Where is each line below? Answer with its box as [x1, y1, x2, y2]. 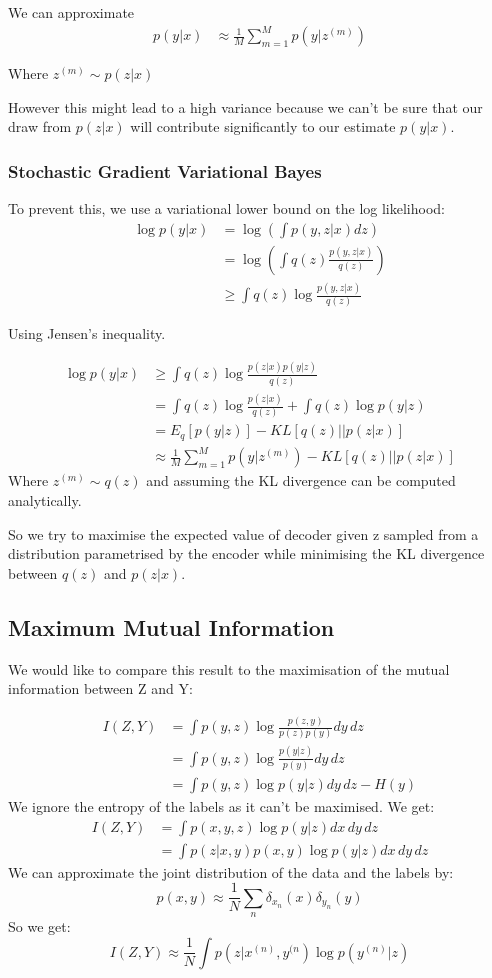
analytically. [8, 489, 82, 510]
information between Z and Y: [8, 678, 193, 699]
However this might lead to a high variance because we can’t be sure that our [8, 96, 483, 117]
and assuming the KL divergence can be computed [146, 470, 456, 491]
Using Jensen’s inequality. [8, 323, 166, 344]
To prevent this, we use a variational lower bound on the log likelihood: [8, 198, 446, 219]
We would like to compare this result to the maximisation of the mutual [8, 658, 450, 679]
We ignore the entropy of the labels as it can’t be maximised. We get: [8, 796, 435, 817]
